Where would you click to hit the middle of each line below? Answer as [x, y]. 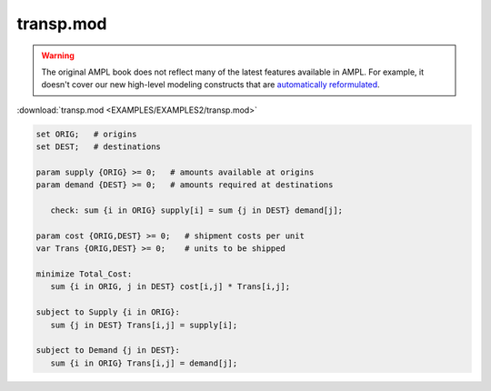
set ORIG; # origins [86, 134]
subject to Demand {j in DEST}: [108, 351]
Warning [58, 55]
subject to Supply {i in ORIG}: [108, 312]
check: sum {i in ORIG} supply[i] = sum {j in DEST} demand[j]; [197, 211]
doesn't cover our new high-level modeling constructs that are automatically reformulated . [211, 85]
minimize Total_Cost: [84, 274]
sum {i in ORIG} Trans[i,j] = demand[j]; [144, 363]
